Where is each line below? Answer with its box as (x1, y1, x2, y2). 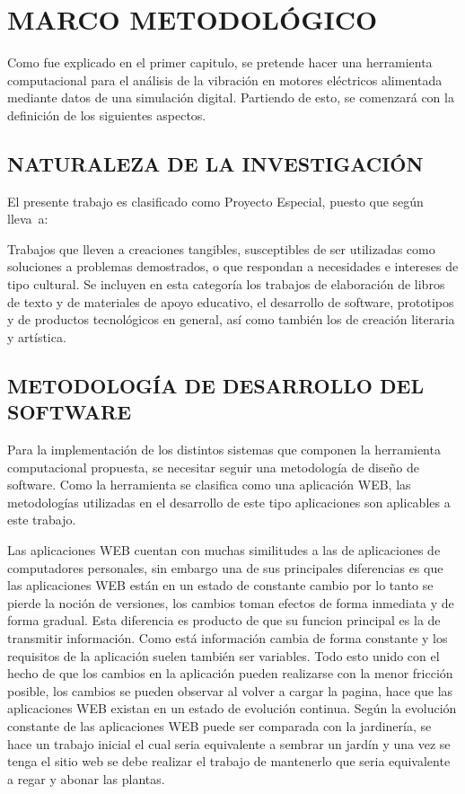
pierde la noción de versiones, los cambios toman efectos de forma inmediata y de (7, 593, 454, 612)
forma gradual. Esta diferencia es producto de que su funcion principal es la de (7, 611, 441, 630)
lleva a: (7, 209, 48, 228)
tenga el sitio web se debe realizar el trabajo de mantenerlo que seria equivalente (7, 752, 451, 771)
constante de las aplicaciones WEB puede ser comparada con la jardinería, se (7, 716, 432, 735)
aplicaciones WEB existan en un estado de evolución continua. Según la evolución (7, 699, 457, 718)
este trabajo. (7, 510, 76, 529)
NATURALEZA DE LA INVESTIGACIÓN (7, 149, 424, 177)
